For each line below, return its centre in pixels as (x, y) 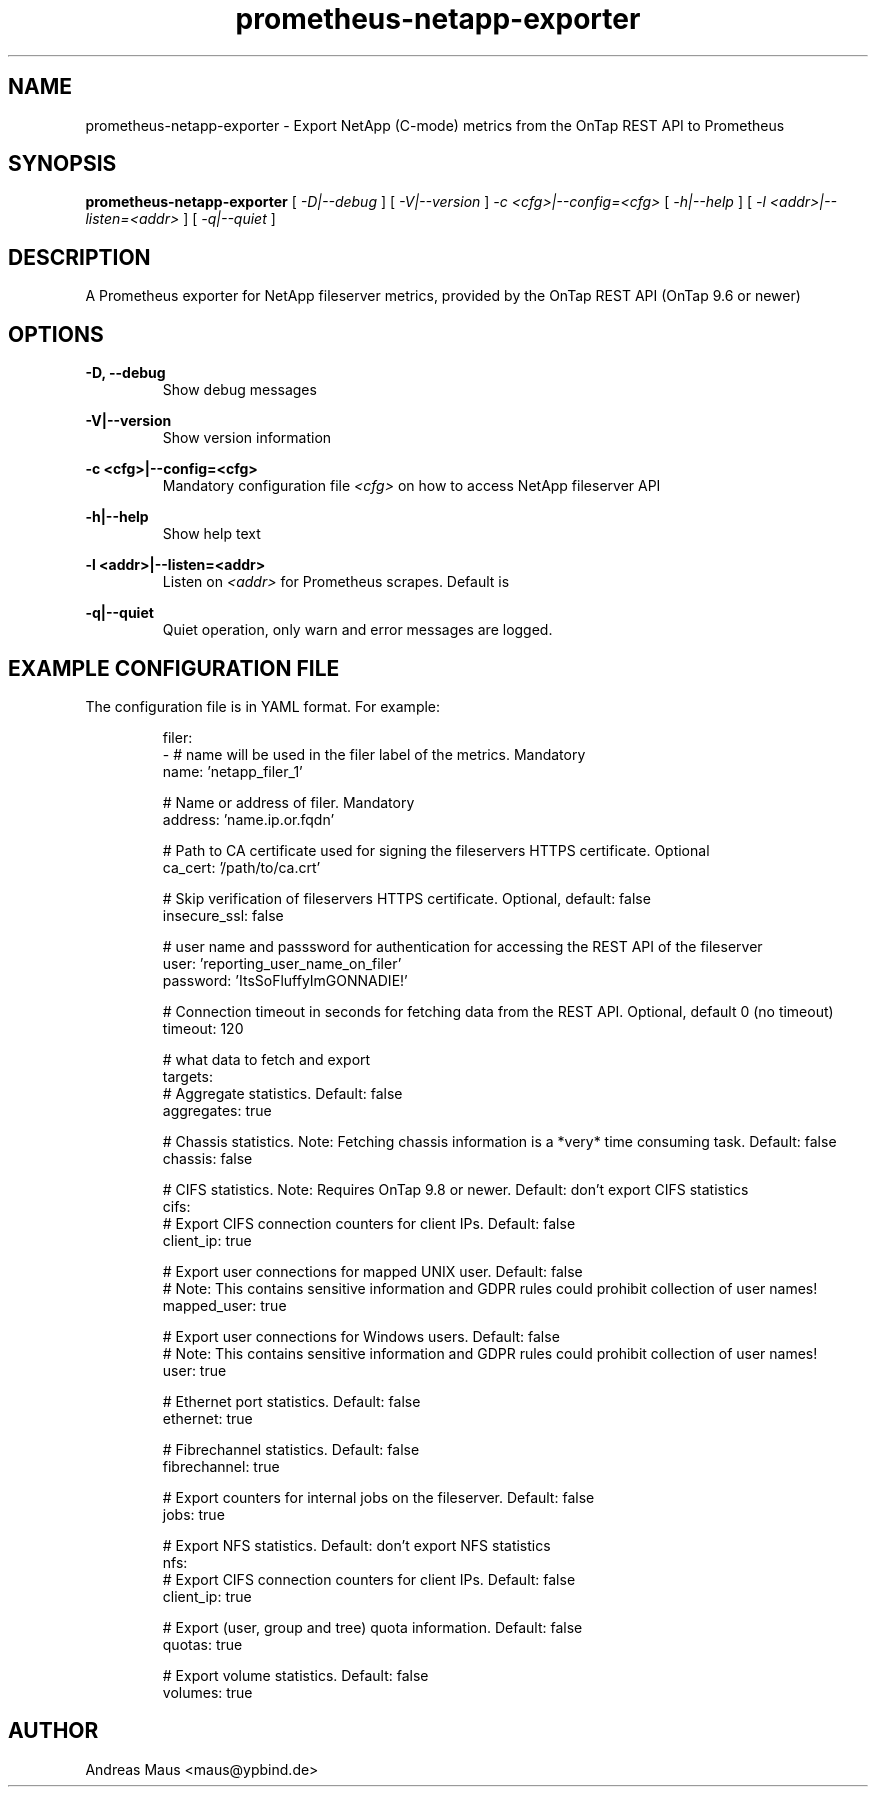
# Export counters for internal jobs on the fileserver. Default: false (378, 1497)
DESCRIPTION (79, 257)
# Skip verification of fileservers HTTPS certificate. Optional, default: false (406, 898)
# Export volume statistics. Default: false (295, 1675)
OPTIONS (56, 334)
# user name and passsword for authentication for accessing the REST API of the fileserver (462, 946)
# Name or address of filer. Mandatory (288, 802)
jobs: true (193, 1514)
